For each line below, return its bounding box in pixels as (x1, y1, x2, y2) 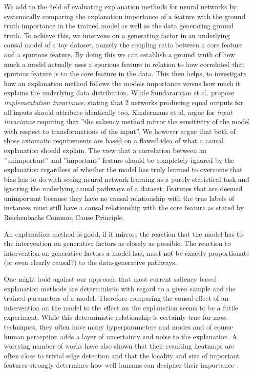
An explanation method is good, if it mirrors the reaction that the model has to (4, 228, 243, 239)
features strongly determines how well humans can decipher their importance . (4, 360, 238, 370)
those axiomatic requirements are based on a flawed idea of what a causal (4, 135, 224, 146)
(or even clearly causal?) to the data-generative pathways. (4, 257, 177, 267)
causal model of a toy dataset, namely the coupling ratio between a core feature (4, 40, 243, 50)
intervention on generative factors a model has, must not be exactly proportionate (4, 247, 250, 258)
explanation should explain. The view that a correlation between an (4, 145, 207, 155)
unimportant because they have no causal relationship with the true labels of (4, 193, 234, 203)
